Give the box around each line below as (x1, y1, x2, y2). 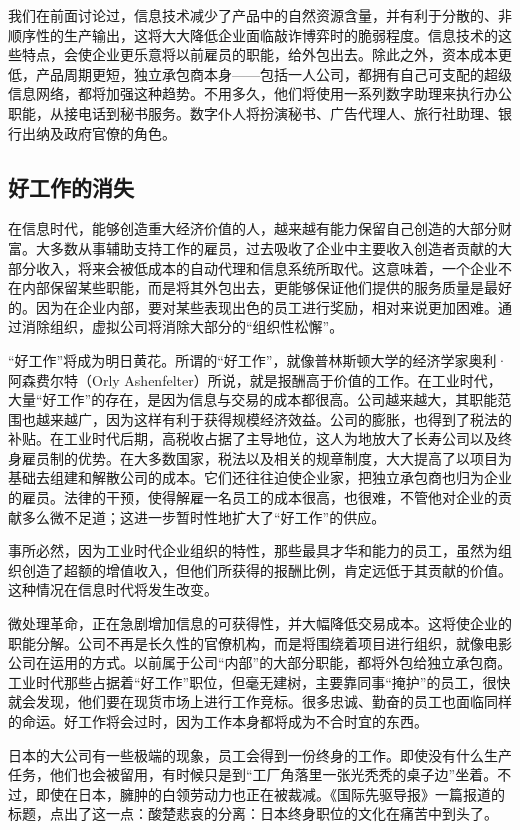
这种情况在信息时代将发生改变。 (8, 579, 218, 600)
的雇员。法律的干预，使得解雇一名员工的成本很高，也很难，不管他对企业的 (8, 487, 498, 508)
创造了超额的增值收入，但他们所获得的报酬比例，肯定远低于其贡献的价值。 (21, 559, 512, 580)
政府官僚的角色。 (63, 122, 176, 143)
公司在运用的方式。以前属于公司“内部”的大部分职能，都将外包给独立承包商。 (8, 652, 512, 673)
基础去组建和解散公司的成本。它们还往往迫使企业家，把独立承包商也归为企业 (8, 467, 512, 488)
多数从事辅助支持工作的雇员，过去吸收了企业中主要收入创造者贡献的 (49, 237, 498, 258)
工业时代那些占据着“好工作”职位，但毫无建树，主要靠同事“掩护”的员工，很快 (8, 671, 511, 692)
